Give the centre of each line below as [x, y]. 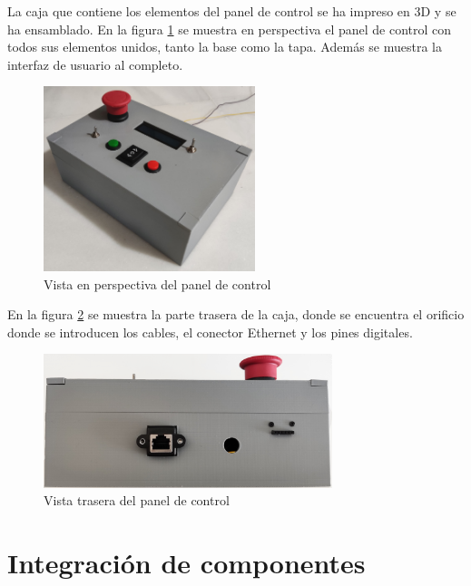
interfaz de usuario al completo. [95, 64]
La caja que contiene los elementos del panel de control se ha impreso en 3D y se [232, 11]
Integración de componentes [186, 562]
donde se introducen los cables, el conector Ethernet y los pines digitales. [210, 332]
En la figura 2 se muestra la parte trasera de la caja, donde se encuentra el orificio [236, 314]
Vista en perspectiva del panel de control [157, 283]
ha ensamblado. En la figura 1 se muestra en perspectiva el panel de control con [230, 29]
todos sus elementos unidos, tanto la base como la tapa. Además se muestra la [225, 47]
